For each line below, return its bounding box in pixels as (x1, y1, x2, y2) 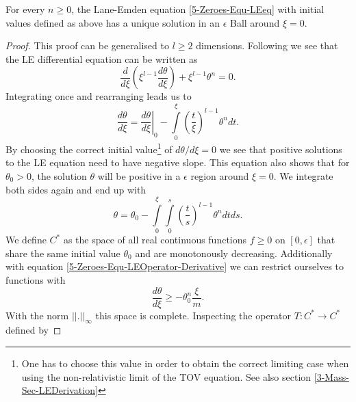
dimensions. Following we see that (196, 38, 338, 53)
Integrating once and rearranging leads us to (5, 89, 192, 103)
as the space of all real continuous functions (63, 232, 247, 247)
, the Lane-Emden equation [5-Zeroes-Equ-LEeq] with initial (71, 2, 325, 16)
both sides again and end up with (5, 182, 147, 196)
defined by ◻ (5, 323, 62, 337)
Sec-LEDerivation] (21, 383, 98, 397)
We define (5, 232, 47, 247)
